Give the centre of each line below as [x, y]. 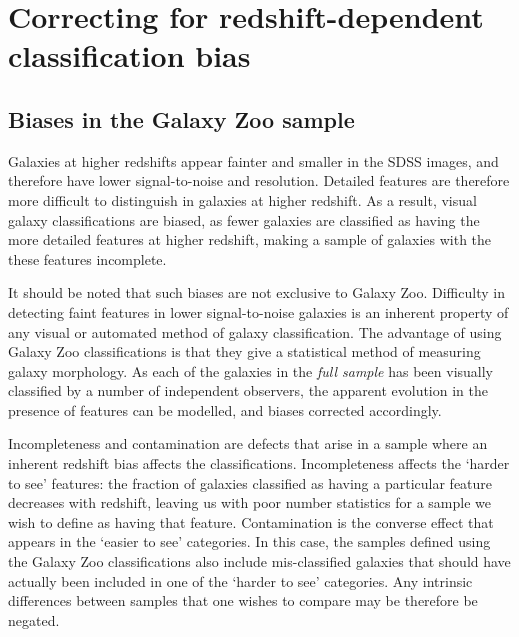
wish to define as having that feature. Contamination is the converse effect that [251, 521]
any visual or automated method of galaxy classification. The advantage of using [255, 331]
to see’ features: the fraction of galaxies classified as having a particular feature [250, 482]
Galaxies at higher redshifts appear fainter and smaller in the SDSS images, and [253, 160]
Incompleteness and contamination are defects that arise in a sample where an [248, 443]
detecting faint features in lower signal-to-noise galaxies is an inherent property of [258, 311]
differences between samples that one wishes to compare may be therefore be [243, 600]
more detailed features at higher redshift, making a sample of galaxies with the [250, 239]
